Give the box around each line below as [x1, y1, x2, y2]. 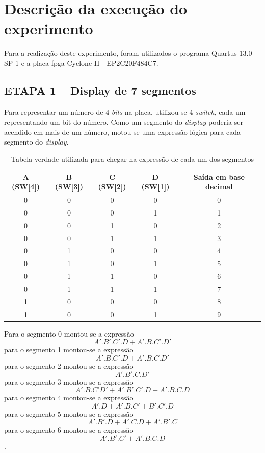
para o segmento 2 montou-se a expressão [4, 360, 134, 371]
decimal [205, 181, 233, 192]
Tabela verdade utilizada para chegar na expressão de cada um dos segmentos [11, 154, 254, 164]
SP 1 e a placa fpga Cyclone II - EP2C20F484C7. [4, 57, 158, 68]
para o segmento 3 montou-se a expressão [4, 376, 134, 387]
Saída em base [193, 171, 245, 182]
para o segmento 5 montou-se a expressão [4, 408, 134, 419]
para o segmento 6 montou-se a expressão [4, 424, 134, 435]
